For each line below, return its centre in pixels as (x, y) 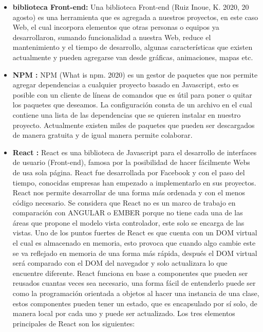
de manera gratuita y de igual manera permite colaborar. (102, 135)
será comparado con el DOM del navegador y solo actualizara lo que (120, 263)
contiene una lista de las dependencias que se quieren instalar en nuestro (127, 114)
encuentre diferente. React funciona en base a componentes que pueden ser (130, 273)
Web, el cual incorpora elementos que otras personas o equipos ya (116, 27)
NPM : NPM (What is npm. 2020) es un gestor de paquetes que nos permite (135, 74)
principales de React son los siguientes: (74, 323)
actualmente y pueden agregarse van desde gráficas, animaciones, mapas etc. (133, 57)
